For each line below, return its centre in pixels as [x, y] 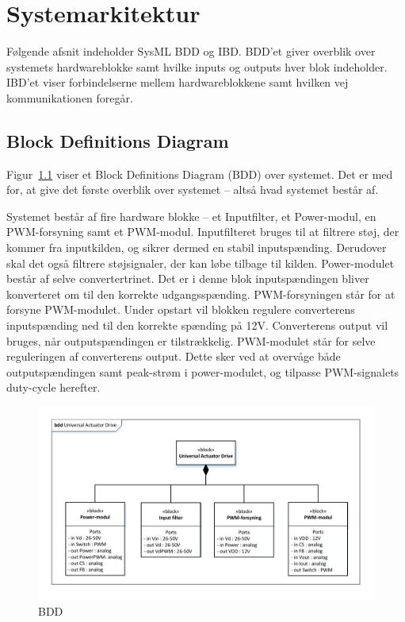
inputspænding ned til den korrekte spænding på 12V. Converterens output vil [197, 325]
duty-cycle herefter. [53, 387]
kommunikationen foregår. [70, 97]
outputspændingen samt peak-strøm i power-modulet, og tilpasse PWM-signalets [203, 371]
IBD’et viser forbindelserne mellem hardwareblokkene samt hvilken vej [178, 82]
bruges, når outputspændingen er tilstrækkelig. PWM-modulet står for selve [191, 340]
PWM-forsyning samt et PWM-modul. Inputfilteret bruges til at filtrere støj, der [203, 232]
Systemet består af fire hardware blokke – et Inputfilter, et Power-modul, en [191, 216]
